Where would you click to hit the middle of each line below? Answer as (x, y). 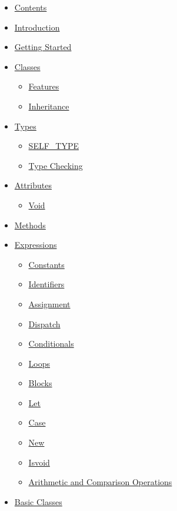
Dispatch (44, 323)
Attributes (33, 185)
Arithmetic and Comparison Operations (100, 482)
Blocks (40, 383)
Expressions (36, 245)
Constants (46, 264)
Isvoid (39, 462)
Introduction (37, 27)
